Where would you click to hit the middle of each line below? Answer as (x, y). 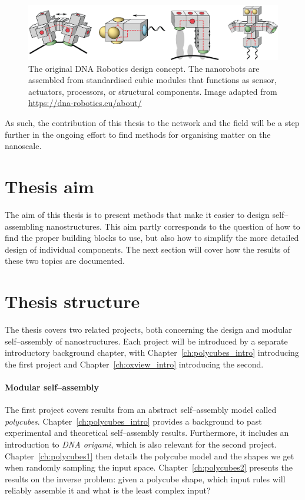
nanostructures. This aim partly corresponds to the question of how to (173, 226)
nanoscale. (23, 146)
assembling (24, 226)
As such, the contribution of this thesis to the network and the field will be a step (152, 123)
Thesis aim (49, 186)
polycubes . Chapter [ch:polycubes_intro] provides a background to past (133, 421)
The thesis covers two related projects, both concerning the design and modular (148, 330)
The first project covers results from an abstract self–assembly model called (141, 410)
